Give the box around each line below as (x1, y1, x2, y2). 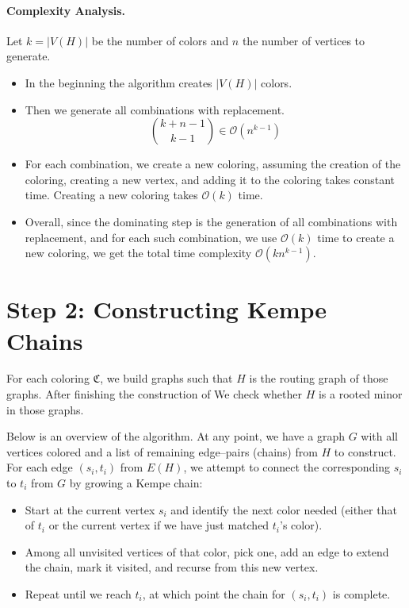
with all (361, 428, 398, 444)
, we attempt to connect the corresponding (183, 459, 391, 475)
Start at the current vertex (25, 501, 155, 518)
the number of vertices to (242, 32, 365, 48)
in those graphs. (6, 401, 84, 418)
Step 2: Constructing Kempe (6, 293, 327, 325)
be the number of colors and (91, 32, 229, 48)
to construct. (334, 443, 396, 460)
